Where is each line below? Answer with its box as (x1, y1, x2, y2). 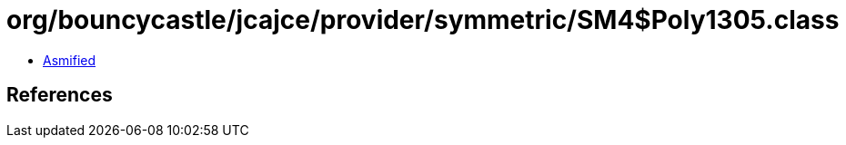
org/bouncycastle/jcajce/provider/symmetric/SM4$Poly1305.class (6, 5, 840, 35)
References (6, 83, 113, 107)
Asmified (43, 52, 96, 68)
